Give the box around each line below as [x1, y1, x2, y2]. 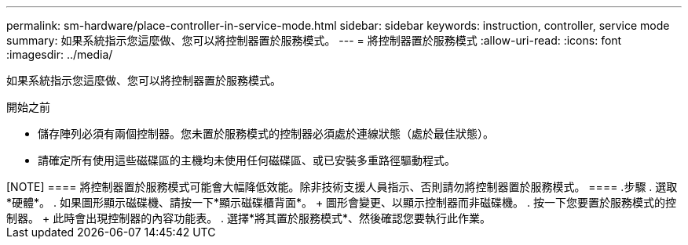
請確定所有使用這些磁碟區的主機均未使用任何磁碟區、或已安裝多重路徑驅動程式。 [38, 153, 456, 167]
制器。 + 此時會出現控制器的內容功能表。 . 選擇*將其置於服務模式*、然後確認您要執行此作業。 [6, 211, 492, 225]
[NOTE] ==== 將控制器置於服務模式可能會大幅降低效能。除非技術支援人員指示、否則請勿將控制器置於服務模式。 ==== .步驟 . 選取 [6, 180, 678, 193]
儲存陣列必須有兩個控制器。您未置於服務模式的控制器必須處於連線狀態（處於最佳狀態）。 [38, 127, 494, 140]
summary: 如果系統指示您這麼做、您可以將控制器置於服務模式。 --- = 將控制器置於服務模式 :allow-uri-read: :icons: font [6, 34, 622, 47]
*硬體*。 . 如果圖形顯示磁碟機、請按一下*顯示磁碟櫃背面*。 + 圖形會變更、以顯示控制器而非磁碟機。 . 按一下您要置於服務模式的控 [6, 196, 677, 209]
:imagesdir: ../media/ [6, 48, 113, 61]
